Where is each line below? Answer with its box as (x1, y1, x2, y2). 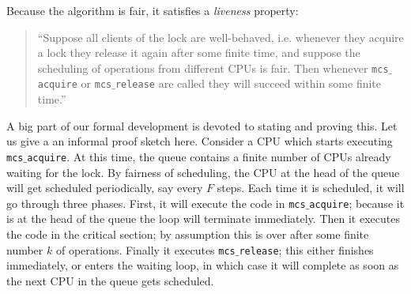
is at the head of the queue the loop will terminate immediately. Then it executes (6, 210, 400, 227)
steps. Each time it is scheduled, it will (217, 179, 405, 196)
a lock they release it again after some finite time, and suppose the (37, 44, 360, 61)
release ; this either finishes (239, 241, 374, 258)
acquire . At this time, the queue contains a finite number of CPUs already (27, 148, 391, 164)
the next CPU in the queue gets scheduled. (6, 272, 214, 288)
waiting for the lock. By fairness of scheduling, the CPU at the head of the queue (6, 164, 400, 180)
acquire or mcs (37, 75, 112, 92)
